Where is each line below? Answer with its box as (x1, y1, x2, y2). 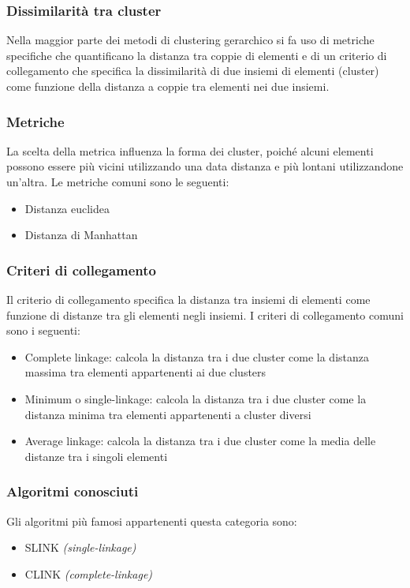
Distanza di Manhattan (24, 227, 138, 243)
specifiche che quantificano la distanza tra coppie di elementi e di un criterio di (6, 47, 387, 63)
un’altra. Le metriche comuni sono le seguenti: (6, 174, 229, 189)
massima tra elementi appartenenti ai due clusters (24, 364, 266, 380)
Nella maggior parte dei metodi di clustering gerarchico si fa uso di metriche (6, 32, 375, 48)
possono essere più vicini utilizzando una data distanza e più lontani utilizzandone (6, 158, 404, 174)
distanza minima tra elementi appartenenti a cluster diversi (24, 406, 311, 422)
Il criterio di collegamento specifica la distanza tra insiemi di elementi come (6, 291, 371, 307)
